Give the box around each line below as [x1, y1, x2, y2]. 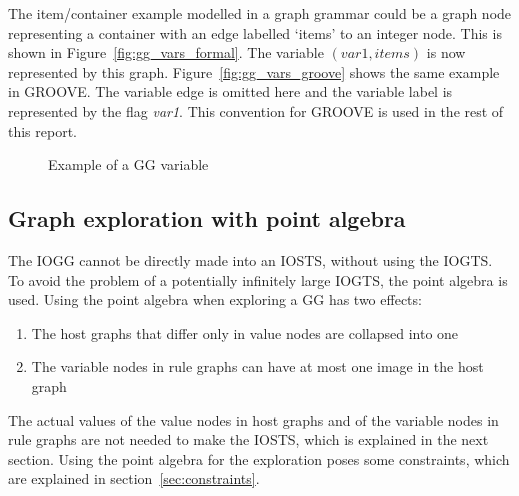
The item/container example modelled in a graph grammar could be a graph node [8, 3, 512, 23]
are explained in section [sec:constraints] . [8, 468, 260, 489]
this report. [8, 120, 78, 141]
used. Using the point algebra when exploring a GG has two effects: [8, 289, 422, 310]
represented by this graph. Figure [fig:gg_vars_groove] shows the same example [8, 61, 500, 82]
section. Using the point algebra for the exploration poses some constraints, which [8, 448, 510, 469]
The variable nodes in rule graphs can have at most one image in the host [31, 356, 484, 377]
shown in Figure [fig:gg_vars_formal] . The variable [8, 42, 324, 63]
